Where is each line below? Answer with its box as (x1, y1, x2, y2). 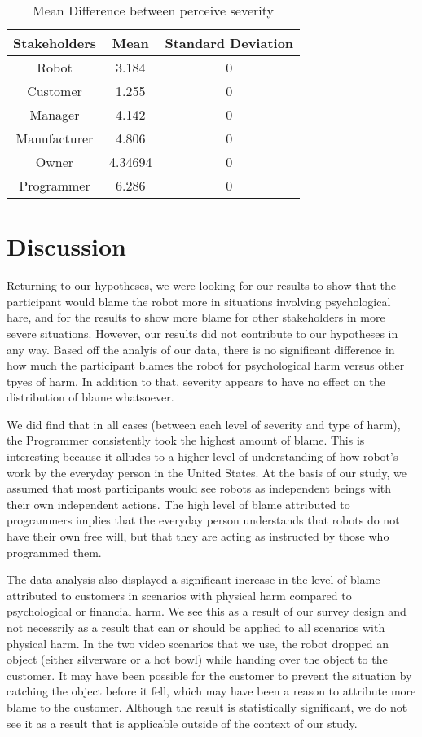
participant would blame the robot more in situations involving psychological (7, 292, 391, 309)
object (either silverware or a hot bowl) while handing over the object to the (7, 651, 388, 668)
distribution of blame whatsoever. (7, 388, 174, 406)
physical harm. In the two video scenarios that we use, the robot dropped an (7, 634, 389, 651)
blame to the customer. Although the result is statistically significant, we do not (7, 698, 407, 715)
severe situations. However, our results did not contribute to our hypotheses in (7, 324, 398, 341)
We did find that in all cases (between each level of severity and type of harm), (7, 415, 401, 432)
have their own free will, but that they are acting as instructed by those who (7, 528, 389, 545)
